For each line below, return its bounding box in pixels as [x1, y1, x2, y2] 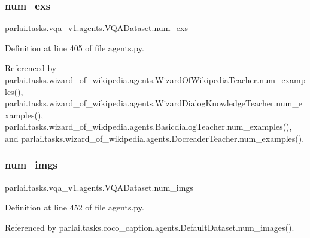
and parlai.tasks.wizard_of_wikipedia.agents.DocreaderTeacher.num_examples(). [5, 132, 305, 144]
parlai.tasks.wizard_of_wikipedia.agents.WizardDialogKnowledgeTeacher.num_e [5, 97, 302, 109]
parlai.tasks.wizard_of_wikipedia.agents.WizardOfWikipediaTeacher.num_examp [5, 74, 306, 86]
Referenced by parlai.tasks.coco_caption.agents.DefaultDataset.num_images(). [5, 221, 294, 233]
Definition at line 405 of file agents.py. [5, 41, 144, 54]
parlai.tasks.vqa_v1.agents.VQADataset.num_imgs [5, 181, 193, 193]
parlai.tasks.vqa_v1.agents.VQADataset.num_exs [5, 22, 188, 34]
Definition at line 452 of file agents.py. [5, 201, 144, 213]
